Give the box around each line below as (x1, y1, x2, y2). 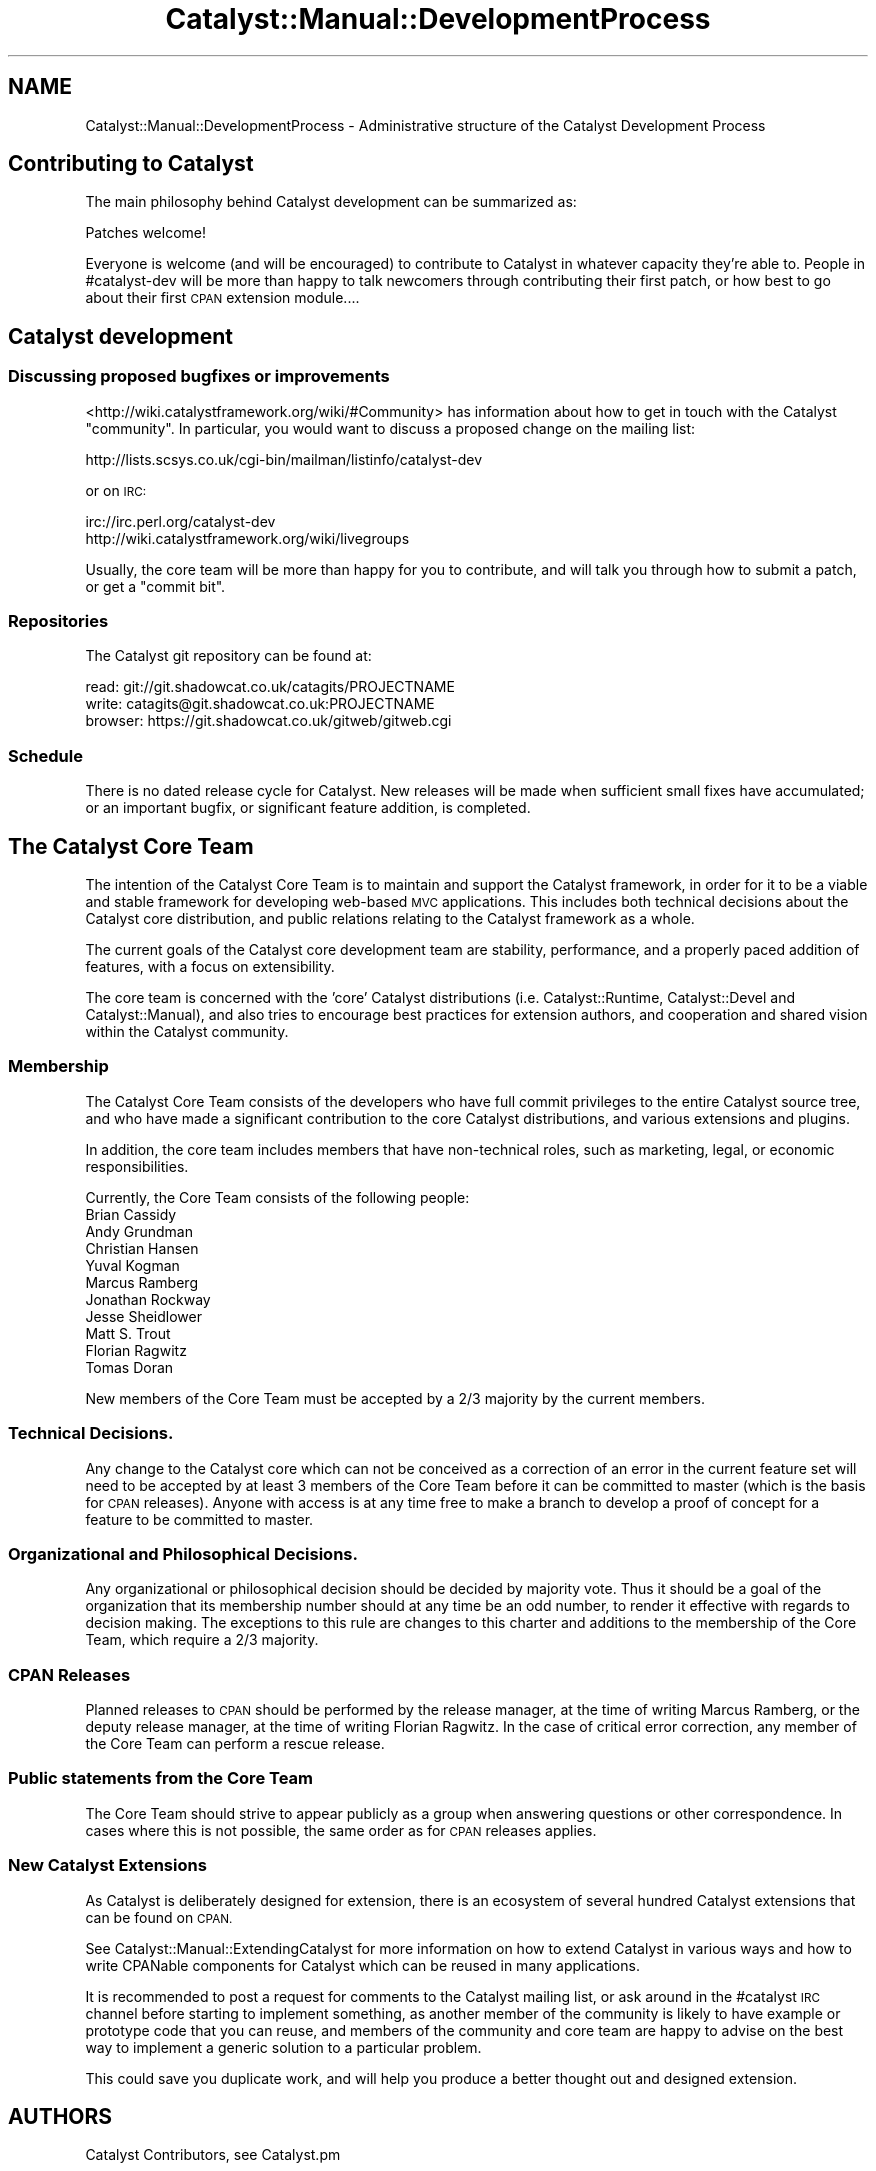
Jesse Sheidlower (85, 1307, 202, 1325)
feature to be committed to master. (85, 1510, 314, 1528)
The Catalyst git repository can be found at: (85, 647, 372, 665)
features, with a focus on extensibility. (85, 958, 335, 975)
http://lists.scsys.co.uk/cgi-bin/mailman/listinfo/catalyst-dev (85, 450, 483, 468)
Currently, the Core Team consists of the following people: (85, 1188, 470, 1206)
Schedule (8, 745, 83, 766)
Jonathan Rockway (85, 1290, 211, 1308)
